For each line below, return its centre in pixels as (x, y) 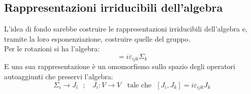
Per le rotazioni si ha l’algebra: (52, 49)
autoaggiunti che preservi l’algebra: (59, 76)
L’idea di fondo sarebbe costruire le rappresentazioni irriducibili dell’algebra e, (126, 29)
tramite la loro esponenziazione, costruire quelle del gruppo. (97, 38)
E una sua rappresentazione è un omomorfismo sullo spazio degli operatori (120, 66)
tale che (139, 85)
